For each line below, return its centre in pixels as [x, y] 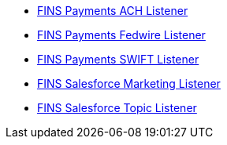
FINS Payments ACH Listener [113, 11]
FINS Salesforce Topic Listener [117, 108]
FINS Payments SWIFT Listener [118, 59]
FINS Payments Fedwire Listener [121, 35]
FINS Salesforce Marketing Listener [129, 83]
